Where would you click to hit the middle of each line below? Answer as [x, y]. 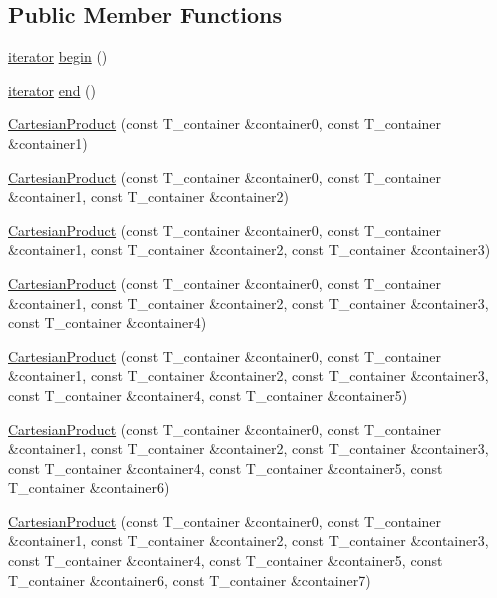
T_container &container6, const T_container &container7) [189, 579]
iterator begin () [58, 56]
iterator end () [52, 89]
